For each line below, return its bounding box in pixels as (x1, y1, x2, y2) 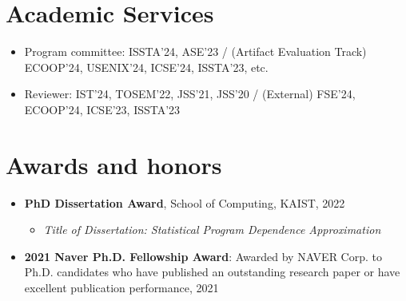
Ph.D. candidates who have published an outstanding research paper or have (24, 263, 400, 280)
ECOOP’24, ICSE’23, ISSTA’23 (24, 101, 181, 117)
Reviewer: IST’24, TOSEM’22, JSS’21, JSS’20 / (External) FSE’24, (24, 85, 356, 102)
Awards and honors (6, 148, 222, 180)
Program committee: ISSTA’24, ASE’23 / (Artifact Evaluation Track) (24, 43, 367, 60)
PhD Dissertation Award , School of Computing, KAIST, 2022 (24, 194, 345, 211)
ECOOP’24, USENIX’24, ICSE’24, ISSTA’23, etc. (24, 58, 269, 75)
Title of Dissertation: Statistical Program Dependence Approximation (43, 221, 381, 238)
